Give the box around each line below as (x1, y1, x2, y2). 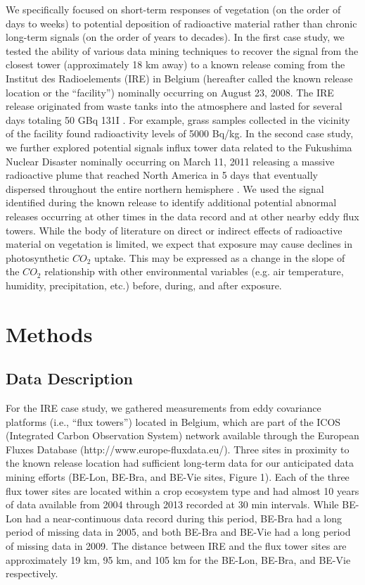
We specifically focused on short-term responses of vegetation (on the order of (6, 2, 341, 16)
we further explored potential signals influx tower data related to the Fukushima (6, 139, 352, 154)
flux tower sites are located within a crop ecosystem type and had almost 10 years (6, 483, 359, 498)
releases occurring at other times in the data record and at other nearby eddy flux (6, 208, 359, 223)
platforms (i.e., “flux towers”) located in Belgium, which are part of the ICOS (6, 414, 341, 429)
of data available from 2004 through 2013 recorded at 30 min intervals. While (6, 497, 339, 512)
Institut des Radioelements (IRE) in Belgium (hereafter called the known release (6, 70, 353, 85)
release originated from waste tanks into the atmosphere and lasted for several (6, 99, 342, 113)
